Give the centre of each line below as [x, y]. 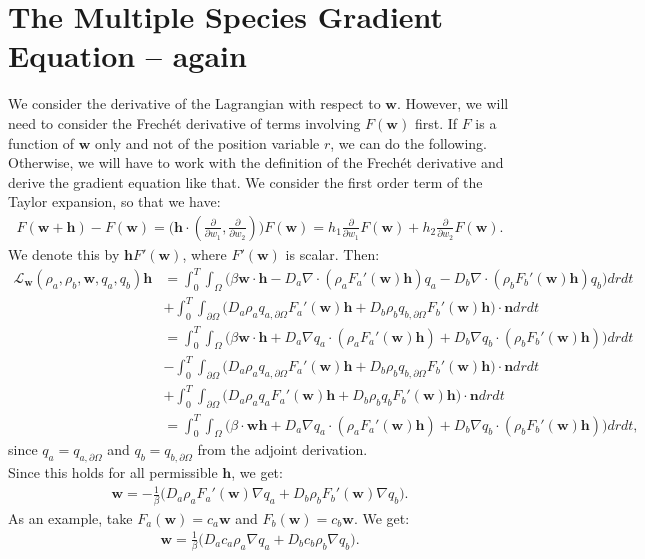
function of [41, 142]
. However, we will [452, 103]
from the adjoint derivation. [282, 449]
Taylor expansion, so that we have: [114, 201]
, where [204, 253]
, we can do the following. [408, 142]
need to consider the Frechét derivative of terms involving [184, 122]
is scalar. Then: [332, 253]
